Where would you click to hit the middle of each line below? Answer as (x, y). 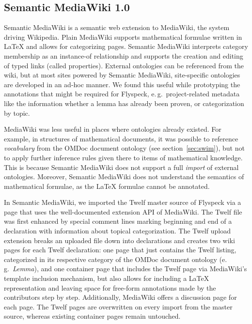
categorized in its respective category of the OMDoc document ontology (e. (116, 259)
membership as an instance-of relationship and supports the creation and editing (124, 55)
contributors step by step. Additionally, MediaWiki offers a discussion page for (120, 297)
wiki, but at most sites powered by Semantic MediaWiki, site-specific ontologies (122, 75)
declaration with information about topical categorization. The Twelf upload (118, 231)
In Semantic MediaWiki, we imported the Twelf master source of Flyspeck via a (123, 202)
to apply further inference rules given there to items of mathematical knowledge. (123, 157)
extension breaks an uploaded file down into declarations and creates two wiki (119, 240)
